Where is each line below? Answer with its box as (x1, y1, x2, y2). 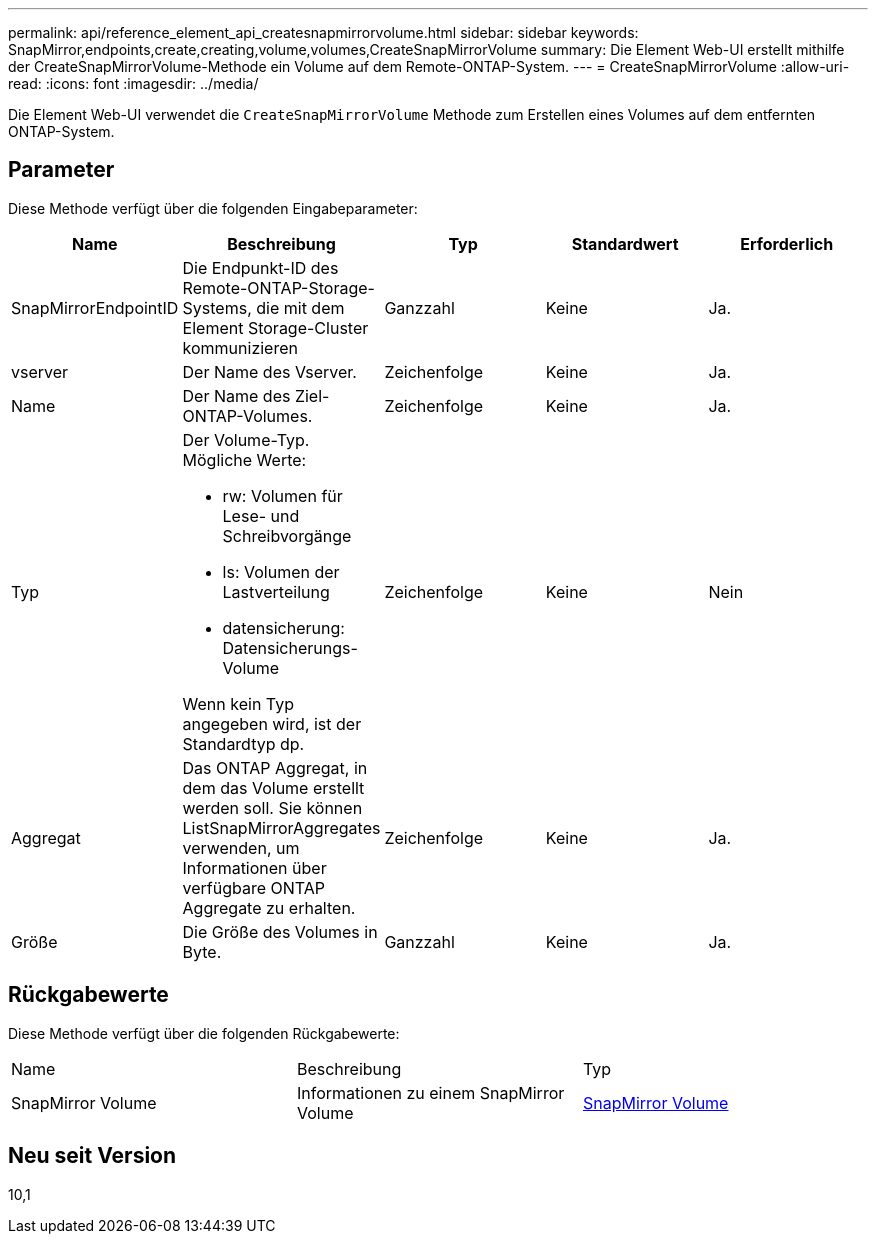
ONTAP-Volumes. (182, 405, 313, 426)
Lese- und (222, 505, 300, 526)
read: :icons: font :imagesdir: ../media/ (8, 75, 259, 92)
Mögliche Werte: (182, 449, 307, 470)
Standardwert (571, 233, 679, 254)
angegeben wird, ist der (182, 713, 362, 734)
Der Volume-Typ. (182, 429, 310, 450)
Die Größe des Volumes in (182, 921, 378, 942)
